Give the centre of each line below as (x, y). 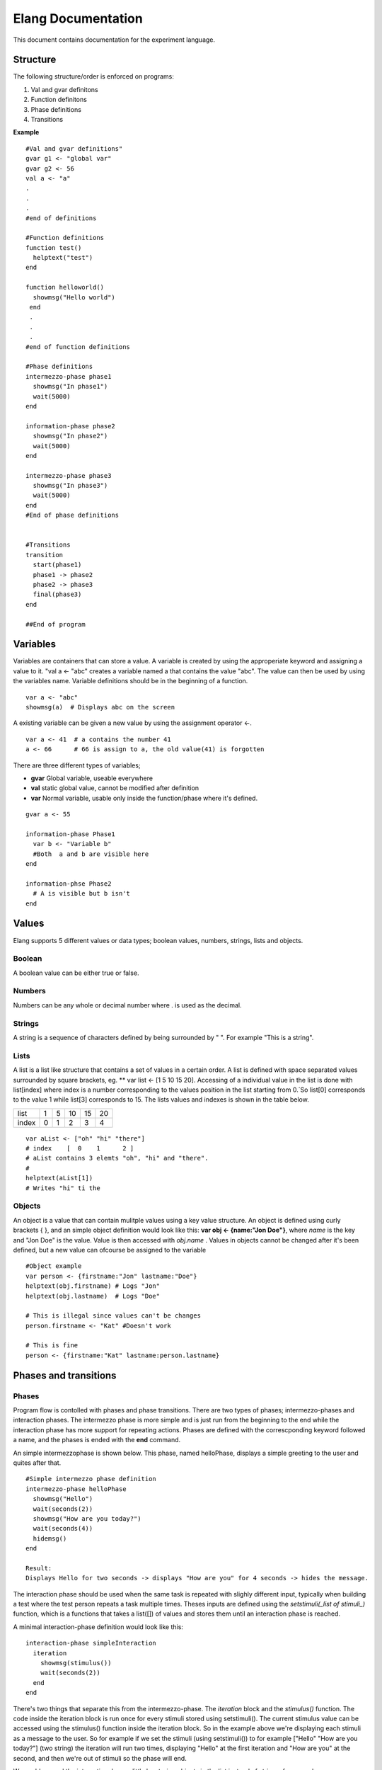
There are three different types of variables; (77, 765)
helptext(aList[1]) (59, 1178)
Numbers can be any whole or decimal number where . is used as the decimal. (127, 1005)
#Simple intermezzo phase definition (91, 1479)
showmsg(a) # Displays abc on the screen (100, 707)
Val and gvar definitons (64, 89)
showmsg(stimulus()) (76, 1663)
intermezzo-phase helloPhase (76, 1489)
